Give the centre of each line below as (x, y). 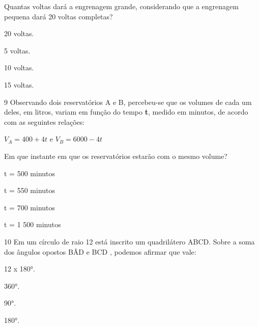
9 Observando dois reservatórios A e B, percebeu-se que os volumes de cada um (128, 102)
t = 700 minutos (30, 207)
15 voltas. (19, 84)
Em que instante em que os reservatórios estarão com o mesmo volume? (116, 156)
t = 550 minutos (30, 190)
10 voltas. (19, 67)
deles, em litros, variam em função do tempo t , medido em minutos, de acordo (126, 112)
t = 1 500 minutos (33, 224)
